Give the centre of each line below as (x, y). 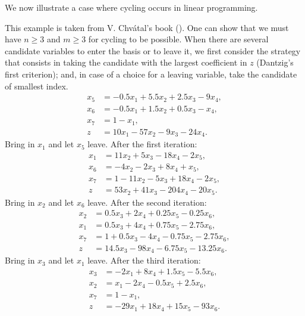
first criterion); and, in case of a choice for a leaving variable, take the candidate (151, 74)
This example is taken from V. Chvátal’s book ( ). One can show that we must (147, 27)
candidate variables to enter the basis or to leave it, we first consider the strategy (153, 50)
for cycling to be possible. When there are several (178, 39)
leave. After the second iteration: (147, 202)
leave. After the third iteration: (144, 260)
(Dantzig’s (275, 62)
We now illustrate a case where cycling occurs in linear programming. (131, 7)
